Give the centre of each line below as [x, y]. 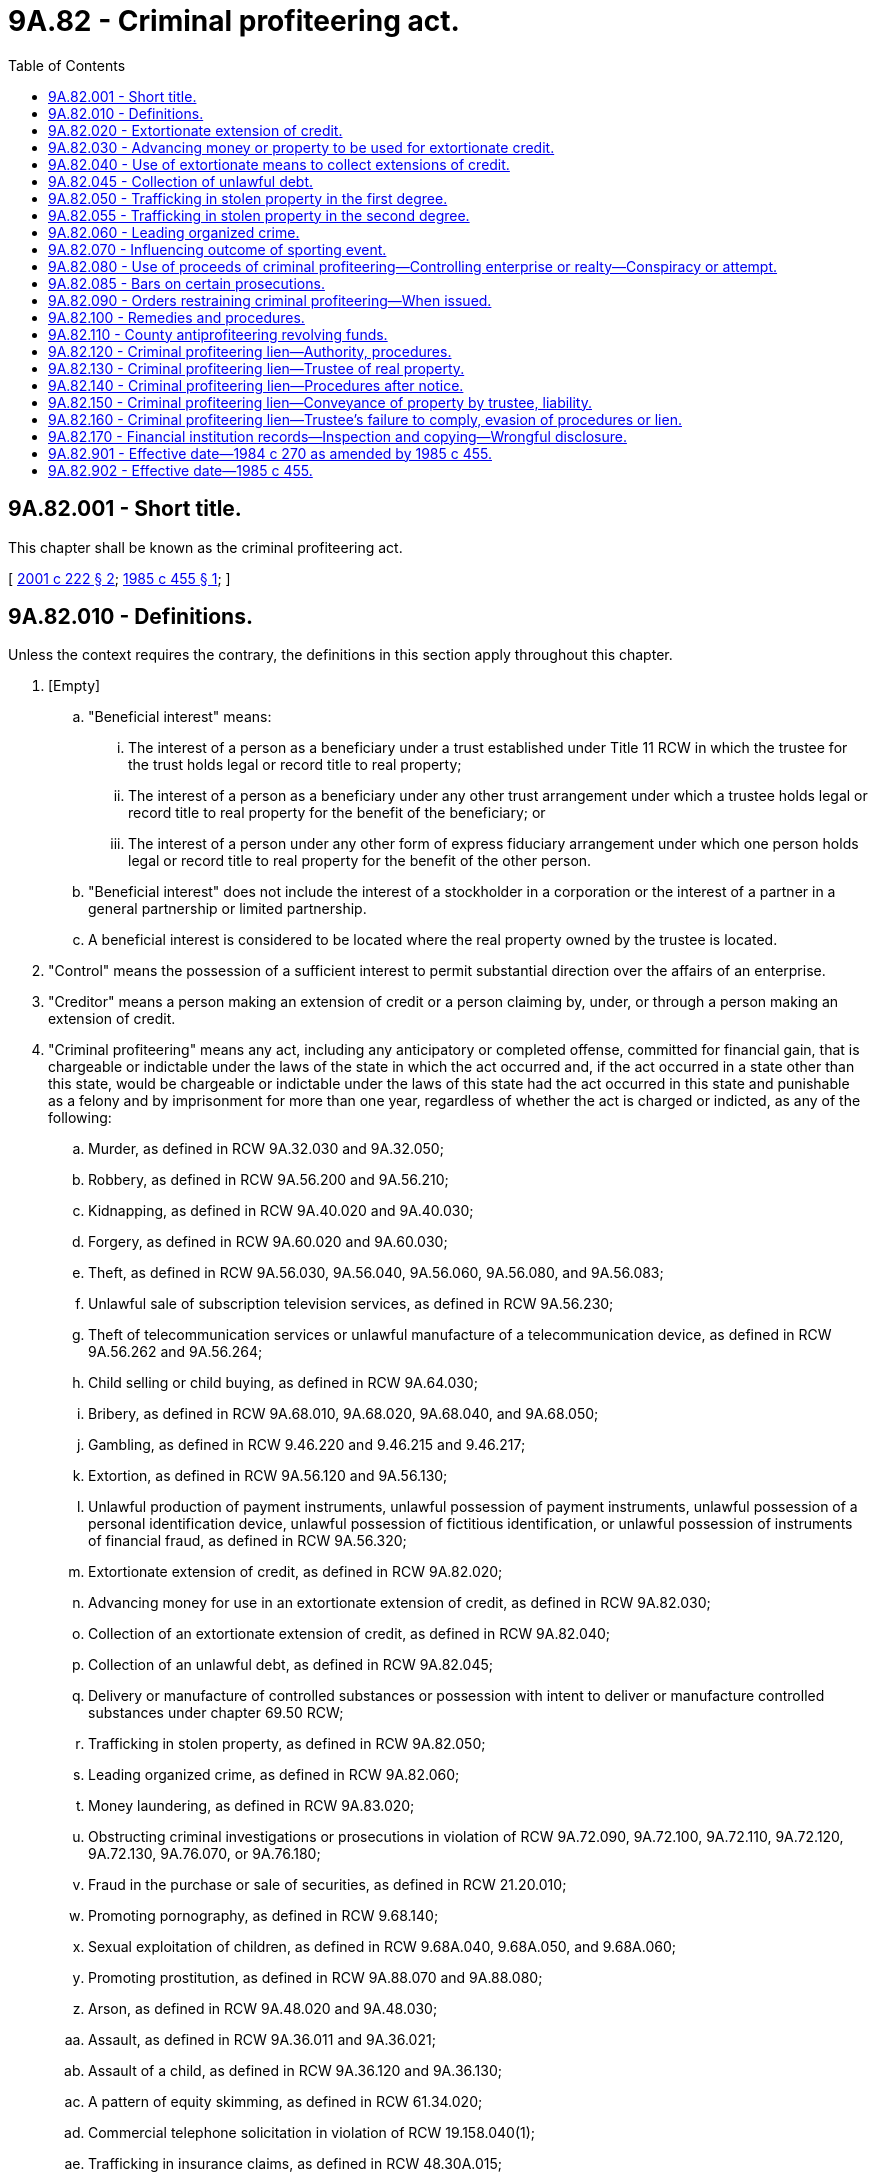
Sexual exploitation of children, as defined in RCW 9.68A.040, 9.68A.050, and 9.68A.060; [382, 1947]
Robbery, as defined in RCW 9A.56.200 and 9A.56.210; [268, 1180]
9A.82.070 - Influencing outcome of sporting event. [217, 249]
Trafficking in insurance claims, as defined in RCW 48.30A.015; [295, 2164]
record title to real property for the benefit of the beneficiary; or [337, 813]
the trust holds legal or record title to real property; [295, 765]
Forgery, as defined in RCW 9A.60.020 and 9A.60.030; [268, 1242]
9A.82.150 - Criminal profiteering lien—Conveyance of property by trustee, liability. [320, 402]
